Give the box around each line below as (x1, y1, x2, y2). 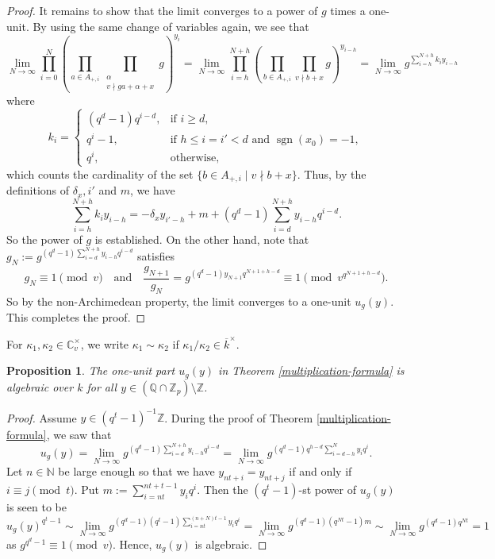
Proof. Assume (6, 409, 77, 426)
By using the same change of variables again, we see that (33, 17, 309, 34)
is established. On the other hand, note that (94, 230, 309, 247)
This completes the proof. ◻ (6, 309, 146, 326)
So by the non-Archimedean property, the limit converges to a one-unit (6, 292, 351, 309)
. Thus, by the (297, 165, 366, 182)
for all (86, 378, 117, 395)
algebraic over (6, 378, 74, 395)
